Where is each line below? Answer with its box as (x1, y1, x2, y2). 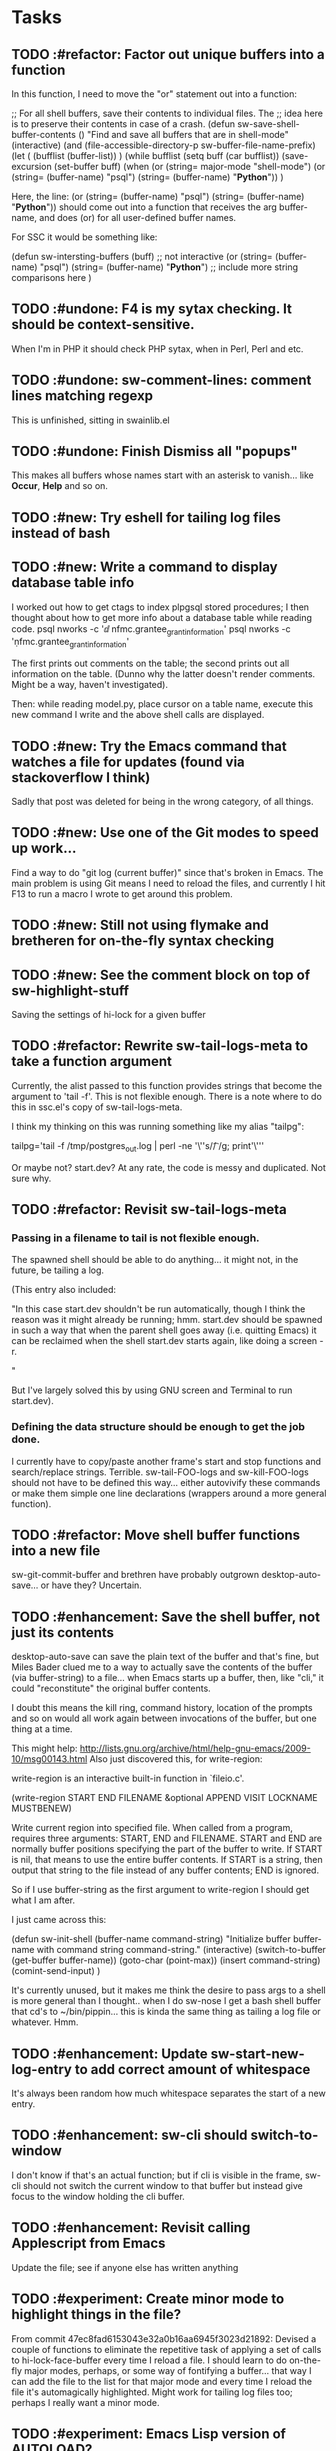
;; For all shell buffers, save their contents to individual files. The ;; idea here (11, 107, 324, 119)
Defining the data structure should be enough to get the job (11, 1420, 306, 1434)
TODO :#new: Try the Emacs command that (11, 737, 288, 755)
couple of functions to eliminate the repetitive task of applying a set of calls (11, 2343, 322, 2355)
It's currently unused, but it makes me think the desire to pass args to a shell (11, 1984, 326, 1996)
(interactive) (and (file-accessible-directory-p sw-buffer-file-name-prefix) (11, 139, 316, 151)
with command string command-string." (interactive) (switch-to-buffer (36, 1944, 326, 1956)
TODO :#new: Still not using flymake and (11, 917, 269, 934)
